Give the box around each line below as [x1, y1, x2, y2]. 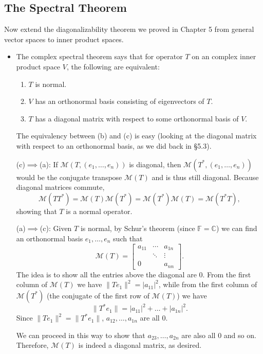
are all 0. [140, 312, 168, 323]
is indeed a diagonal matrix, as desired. [78, 340, 202, 350]
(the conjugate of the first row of [46, 290, 149, 300]
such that [113, 233, 143, 243]
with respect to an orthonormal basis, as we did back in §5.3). [16, 140, 212, 151]
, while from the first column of [158, 279, 257, 290]
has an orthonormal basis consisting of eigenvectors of [35, 96, 204, 107]
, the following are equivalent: [66, 61, 160, 72]
